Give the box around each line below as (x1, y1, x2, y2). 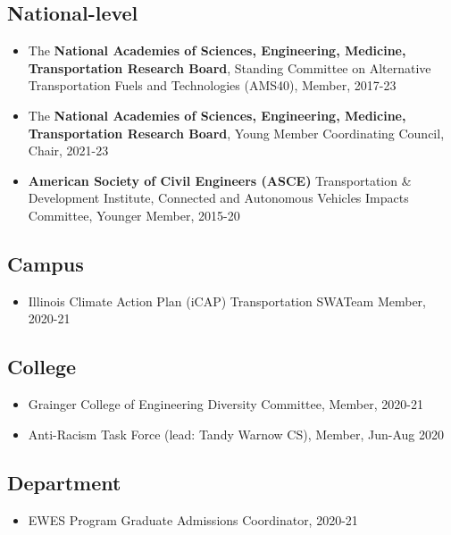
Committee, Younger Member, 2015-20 (28, 205, 240, 224)
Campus (7, 249, 84, 277)
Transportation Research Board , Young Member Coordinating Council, (28, 123, 445, 142)
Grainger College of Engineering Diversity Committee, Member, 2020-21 (28, 395, 423, 414)
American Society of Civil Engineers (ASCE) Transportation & (28, 171, 412, 189)
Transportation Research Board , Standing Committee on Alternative (28, 58, 431, 77)
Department (7, 468, 121, 496)
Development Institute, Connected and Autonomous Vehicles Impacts (28, 188, 409, 207)
